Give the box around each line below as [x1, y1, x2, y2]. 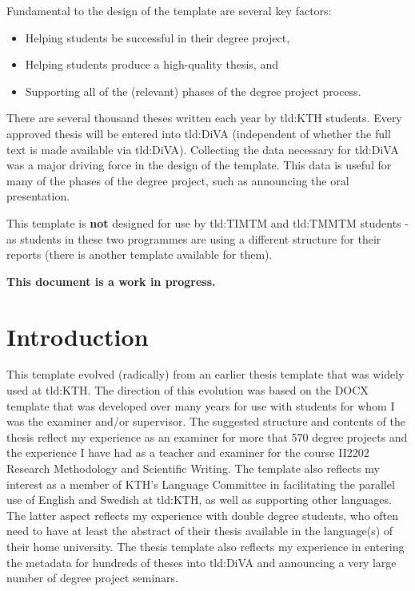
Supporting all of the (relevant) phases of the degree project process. [25, 82, 361, 99]
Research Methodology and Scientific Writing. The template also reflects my [6, 460, 380, 476]
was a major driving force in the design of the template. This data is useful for [6, 157, 392, 173]
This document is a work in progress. [6, 272, 216, 289]
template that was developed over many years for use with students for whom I [6, 397, 395, 414]
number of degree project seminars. [6, 569, 178, 586]
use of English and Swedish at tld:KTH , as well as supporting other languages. [6, 491, 392, 508]
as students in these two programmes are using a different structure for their [6, 230, 381, 247]
